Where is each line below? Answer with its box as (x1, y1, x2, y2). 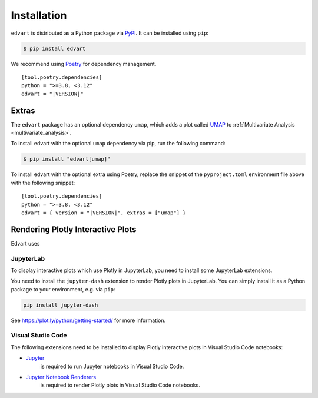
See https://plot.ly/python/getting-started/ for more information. (11, 317, 166, 324)
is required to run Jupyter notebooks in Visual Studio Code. (40, 363, 184, 370)
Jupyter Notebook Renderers (25, 374, 97, 381)
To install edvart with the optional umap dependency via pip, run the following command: (11, 140, 226, 147)
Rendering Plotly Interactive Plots (11, 224, 137, 234)
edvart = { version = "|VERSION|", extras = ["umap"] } (21, 209, 186, 216)
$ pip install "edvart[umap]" (23, 156, 111, 162)
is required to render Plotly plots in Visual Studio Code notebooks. (40, 382, 200, 389)
